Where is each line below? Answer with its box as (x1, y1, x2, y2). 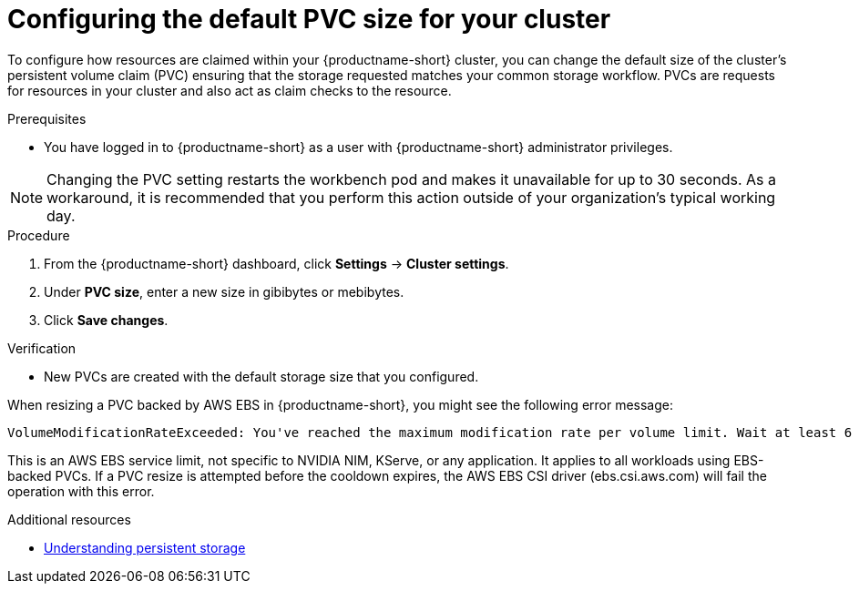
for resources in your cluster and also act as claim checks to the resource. (7, 82, 452, 98)
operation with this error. (7, 483, 155, 499)
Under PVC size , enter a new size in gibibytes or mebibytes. (44, 283, 404, 300)
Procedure (7, 227, 70, 243)
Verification (7, 340, 77, 356)
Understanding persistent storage (44, 539, 246, 555)
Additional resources (7, 511, 131, 527)
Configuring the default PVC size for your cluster (7, 4, 611, 35)
